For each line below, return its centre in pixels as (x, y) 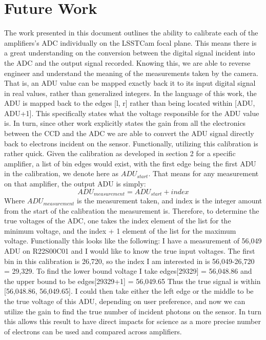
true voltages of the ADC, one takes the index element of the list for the (118, 221)
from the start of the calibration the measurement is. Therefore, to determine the (132, 210)
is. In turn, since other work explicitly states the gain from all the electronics (125, 123)
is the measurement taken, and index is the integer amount (170, 201)
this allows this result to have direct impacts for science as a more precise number (132, 321)
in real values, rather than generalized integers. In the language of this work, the (130, 93)
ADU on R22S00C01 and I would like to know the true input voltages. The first (130, 251)
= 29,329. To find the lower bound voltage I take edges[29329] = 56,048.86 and (128, 271)
